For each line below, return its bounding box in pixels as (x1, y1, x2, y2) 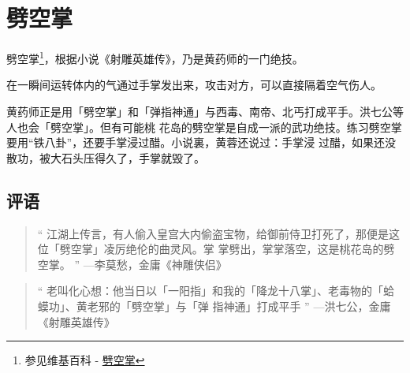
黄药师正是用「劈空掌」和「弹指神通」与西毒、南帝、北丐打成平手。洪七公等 (6, 103, 404, 119)
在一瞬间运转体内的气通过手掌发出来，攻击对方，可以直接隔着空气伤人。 (6, 76, 382, 93)
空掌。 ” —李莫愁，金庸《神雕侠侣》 (37, 256, 227, 272)
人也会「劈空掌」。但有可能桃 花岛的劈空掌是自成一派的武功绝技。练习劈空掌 (6, 118, 402, 135)
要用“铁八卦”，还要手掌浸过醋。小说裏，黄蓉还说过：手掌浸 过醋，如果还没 (6, 134, 396, 151)
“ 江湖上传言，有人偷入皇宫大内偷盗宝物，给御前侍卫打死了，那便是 (37, 225, 389, 241)
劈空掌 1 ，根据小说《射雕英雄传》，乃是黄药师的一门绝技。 (6, 48, 304, 66)
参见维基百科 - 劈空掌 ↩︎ (24, 352, 145, 368)
